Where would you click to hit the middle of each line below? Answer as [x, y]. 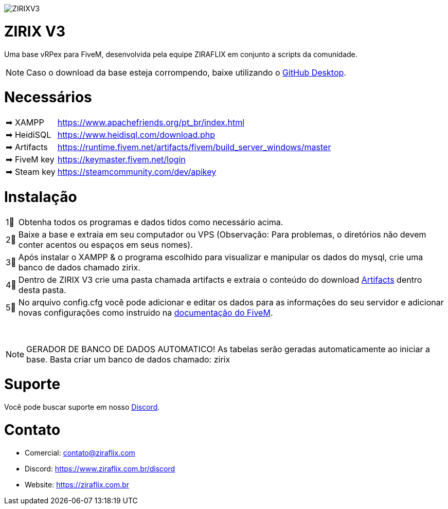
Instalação [41, 197]
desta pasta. [42, 290]
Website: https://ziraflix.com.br [77, 484]
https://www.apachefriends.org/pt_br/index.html [151, 122]
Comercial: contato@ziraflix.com [80, 452]
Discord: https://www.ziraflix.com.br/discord [100, 468]
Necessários [48, 97]
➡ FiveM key [30, 159]
